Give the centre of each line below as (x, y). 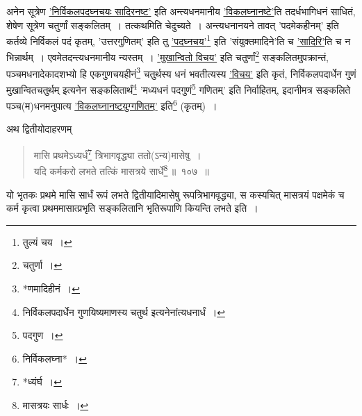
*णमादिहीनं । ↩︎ (51, 288)
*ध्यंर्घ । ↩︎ (42, 382)
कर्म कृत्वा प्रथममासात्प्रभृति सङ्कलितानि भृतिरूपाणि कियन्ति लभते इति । (132, 208)
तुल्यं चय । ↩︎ (47, 241)
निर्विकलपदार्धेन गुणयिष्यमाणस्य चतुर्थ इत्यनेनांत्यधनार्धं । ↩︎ (124, 311)
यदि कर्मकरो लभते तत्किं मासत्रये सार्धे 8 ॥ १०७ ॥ (121, 170)
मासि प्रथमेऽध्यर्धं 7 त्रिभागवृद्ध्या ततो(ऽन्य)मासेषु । (117, 154)
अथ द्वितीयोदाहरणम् (39, 129)
